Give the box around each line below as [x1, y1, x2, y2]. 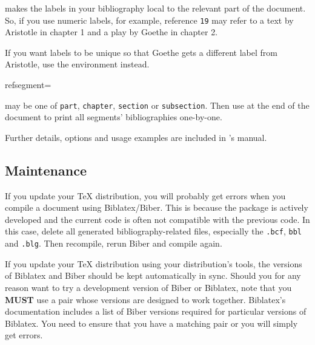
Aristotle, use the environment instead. [5, 58, 150, 70]
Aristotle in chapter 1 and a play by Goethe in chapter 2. [5, 26, 218, 38]
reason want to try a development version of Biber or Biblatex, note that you [5, 281, 292, 293]
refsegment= [5, 78, 51, 91]
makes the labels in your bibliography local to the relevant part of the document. [5, 2, 306, 14]
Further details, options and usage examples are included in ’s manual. [5, 131, 267, 143]
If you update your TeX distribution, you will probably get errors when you [5, 189, 286, 202]
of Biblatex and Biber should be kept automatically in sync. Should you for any [5, 269, 301, 282]
